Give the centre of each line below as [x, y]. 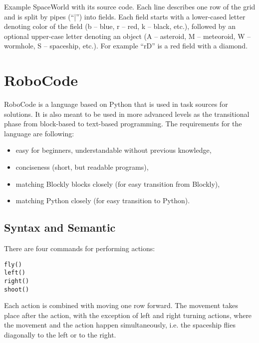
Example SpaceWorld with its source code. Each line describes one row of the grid [130, 6]
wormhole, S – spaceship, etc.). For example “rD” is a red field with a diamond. [126, 46]
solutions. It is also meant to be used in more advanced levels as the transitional [127, 114]
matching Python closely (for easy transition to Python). [103, 200]
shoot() [17, 289]
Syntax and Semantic [60, 227]
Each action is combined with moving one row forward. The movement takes [121, 305]
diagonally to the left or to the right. [60, 335]
